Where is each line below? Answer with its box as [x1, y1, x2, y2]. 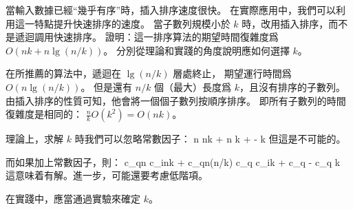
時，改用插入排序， [242, 16, 329, 30]
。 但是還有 [81, 79, 133, 94]
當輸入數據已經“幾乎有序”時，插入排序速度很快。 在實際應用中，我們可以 [6, 3, 336, 17]
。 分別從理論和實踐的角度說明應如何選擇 [103, 43, 290, 57]
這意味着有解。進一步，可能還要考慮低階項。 [6, 168, 208, 182]
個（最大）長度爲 [154, 79, 232, 94]
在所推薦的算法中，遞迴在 [6, 66, 121, 81]
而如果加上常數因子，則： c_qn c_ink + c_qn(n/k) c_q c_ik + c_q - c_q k [6, 154, 341, 169]
